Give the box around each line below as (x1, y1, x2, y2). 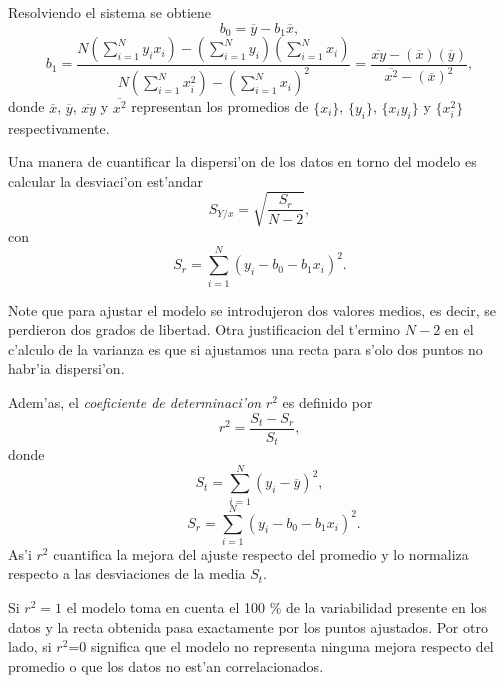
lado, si (8, 636, 52, 657)
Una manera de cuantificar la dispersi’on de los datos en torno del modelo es (8, 151, 477, 172)
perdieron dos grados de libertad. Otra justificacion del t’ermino (8, 319, 401, 340)
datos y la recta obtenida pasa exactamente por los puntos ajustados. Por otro (8, 616, 488, 637)
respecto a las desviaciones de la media (8, 563, 246, 584)
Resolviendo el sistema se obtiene (8, 2, 212, 22)
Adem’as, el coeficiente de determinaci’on (8, 391, 262, 412)
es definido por (282, 391, 373, 412)
